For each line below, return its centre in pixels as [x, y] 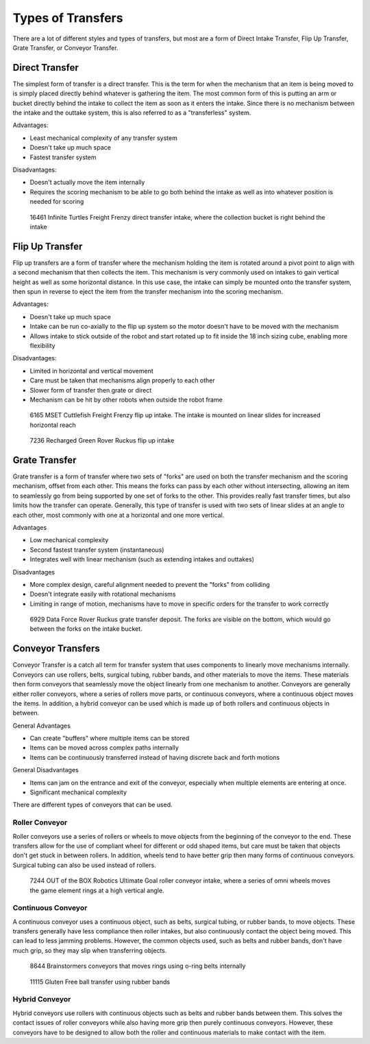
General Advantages [42, 726]
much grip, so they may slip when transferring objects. [90, 950]
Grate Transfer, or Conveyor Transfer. [65, 47]
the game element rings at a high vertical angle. [97, 890]
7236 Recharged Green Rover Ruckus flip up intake [102, 441]
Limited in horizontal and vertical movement [91, 371]
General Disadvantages [46, 770]
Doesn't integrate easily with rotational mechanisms [103, 594]
